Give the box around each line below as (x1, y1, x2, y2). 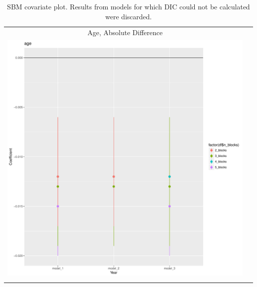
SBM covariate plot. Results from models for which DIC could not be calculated (7, 1, 250, 11)
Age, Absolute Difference (87, 27, 163, 38)
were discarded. (105, 11, 152, 21)
